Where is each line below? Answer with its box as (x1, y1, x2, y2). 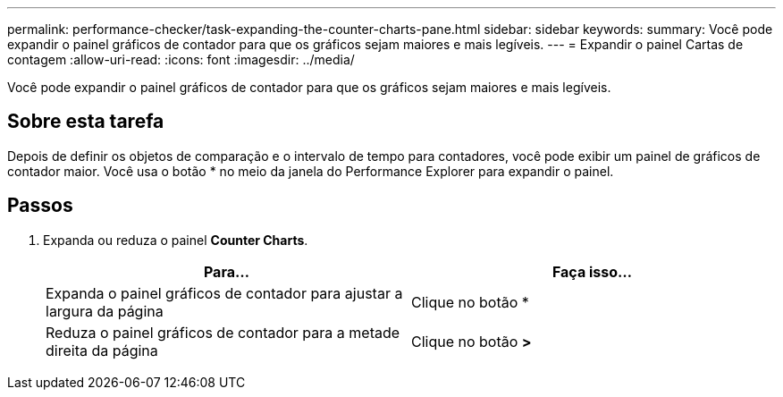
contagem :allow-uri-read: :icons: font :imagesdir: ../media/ (7, 52, 355, 67)
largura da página (46, 301, 164, 320)
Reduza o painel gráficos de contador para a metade (46, 323, 400, 342)
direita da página (46, 341, 158, 359)
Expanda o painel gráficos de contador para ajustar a (46, 283, 403, 302)
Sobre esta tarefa (7, 110, 164, 133)
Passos (7, 194, 73, 217)
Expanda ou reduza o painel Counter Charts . (43, 232, 308, 248)
